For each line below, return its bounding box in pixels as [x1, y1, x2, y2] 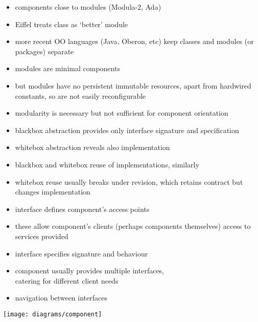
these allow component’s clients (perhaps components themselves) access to [15, 221, 251, 231]
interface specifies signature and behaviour [15, 248, 148, 259]
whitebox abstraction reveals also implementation [15, 142, 170, 153]
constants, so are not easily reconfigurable [15, 90, 146, 101]
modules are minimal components [15, 63, 120, 74]
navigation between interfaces [15, 292, 107, 303]
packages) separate [15, 46, 74, 56]
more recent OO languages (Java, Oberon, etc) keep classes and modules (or [15, 36, 254, 47]
